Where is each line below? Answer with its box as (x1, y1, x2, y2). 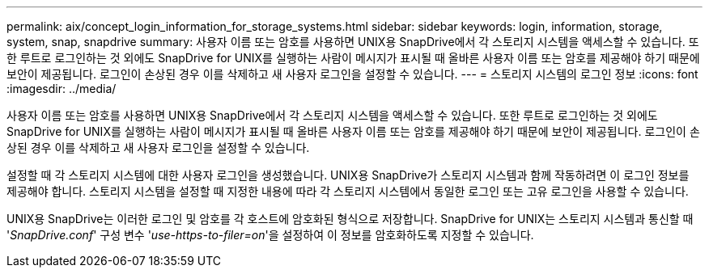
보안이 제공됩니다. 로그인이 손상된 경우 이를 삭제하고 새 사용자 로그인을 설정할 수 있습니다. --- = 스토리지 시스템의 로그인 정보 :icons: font (6, 67, 698, 81)
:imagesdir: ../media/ (6, 82, 117, 95)
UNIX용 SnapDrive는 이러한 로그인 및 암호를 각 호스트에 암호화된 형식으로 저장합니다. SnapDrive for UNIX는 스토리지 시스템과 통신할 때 (6, 212, 694, 226)
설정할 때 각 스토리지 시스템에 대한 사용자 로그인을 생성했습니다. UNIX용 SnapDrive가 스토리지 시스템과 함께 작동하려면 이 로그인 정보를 (6, 168, 690, 182)
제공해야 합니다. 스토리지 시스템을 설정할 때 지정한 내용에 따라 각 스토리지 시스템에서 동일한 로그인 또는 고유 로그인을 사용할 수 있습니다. (6, 184, 689, 198)
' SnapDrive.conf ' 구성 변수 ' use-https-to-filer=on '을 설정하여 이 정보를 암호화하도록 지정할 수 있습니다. (6, 228, 534, 242)
